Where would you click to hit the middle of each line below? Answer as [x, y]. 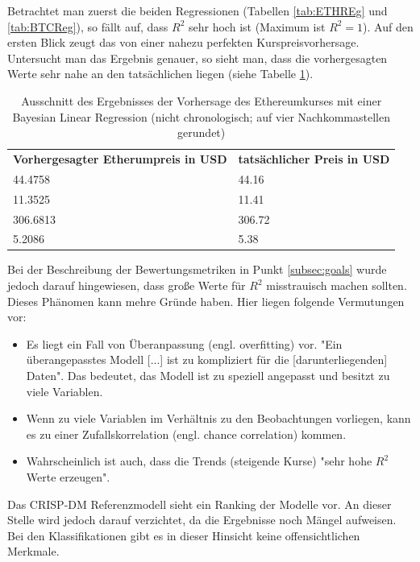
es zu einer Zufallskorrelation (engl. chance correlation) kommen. [186, 434]
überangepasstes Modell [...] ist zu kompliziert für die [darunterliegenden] [207, 360]
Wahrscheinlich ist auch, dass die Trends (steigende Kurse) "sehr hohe [199, 461]
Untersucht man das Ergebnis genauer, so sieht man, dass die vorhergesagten [198, 58]
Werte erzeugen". [68, 477]
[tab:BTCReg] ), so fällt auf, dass [88, 26]
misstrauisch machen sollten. [337, 285]
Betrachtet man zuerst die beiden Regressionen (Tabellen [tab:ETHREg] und [198, 10]
